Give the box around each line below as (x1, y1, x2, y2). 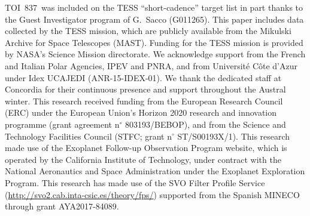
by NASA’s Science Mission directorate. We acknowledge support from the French (5, 48, 306, 60)
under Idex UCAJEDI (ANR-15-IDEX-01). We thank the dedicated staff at (5, 71, 282, 84)
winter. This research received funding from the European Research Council (5, 94, 283, 107)
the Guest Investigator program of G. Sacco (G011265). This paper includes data (5, 13, 304, 25)
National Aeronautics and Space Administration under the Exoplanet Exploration (5, 165, 305, 177)
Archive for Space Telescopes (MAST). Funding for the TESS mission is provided (5, 36, 303, 48)
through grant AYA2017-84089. (5, 200, 119, 212)
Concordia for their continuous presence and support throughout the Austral (5, 83, 286, 95)
